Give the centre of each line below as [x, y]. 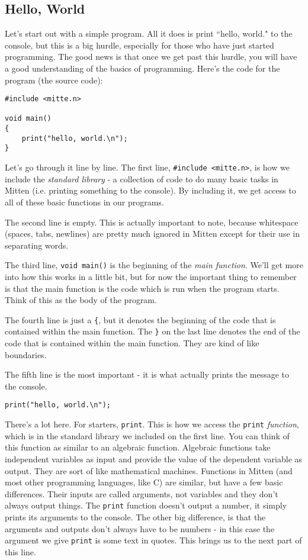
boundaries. [26, 354]
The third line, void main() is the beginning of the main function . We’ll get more [154, 265]
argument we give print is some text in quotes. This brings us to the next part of [153, 540]
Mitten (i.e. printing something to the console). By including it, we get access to [150, 190]
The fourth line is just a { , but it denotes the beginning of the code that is [140, 319]
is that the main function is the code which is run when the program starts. [142, 288]
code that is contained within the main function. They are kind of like [132, 343]
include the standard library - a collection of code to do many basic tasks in [142, 178]
